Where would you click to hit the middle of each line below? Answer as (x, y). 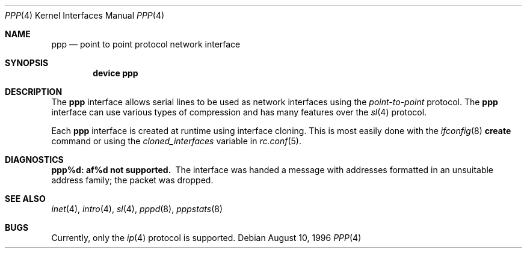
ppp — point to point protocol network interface (146, 44)
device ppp (116, 73)
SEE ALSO (25, 199)
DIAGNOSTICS (34, 160)
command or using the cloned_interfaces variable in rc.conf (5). (176, 141)
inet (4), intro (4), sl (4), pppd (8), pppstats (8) (137, 209)
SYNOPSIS (27, 63)
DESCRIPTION (34, 92)
